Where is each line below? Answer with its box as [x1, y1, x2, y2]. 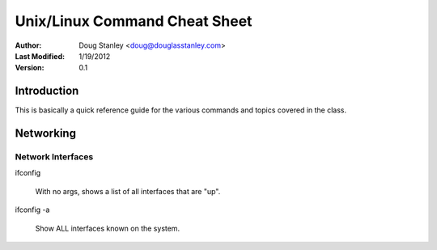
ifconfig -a [15, 205, 50, 214]
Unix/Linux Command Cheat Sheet [15, 12, 252, 30]
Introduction [15, 84, 79, 98]
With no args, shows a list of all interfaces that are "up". [35, 186, 221, 196]
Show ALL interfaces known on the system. [35, 223, 180, 233]
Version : [15, 63, 45, 73]
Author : [15, 40, 42, 50]
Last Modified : [15, 51, 65, 61]
